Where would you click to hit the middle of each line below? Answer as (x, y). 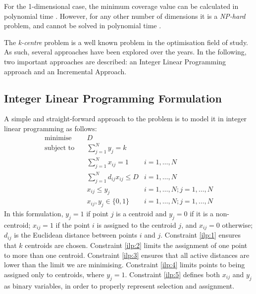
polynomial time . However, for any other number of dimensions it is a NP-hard (125, 16)
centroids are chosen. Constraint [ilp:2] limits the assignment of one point (136, 245)
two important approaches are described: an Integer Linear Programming (115, 61)
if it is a (202, 214)
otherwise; (237, 225)
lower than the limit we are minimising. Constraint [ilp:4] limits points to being (125, 265)
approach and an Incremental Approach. (65, 71)
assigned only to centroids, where (54, 274)
